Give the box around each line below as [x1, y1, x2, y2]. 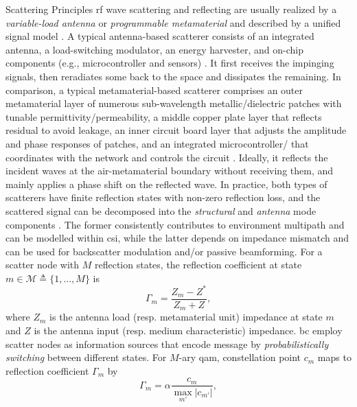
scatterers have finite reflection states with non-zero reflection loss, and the [5, 190, 321, 205]
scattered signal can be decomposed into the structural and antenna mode [5, 203, 316, 218]
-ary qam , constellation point [178, 350, 301, 364]
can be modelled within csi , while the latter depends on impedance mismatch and [5, 231, 349, 245]
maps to [317, 350, 352, 364]
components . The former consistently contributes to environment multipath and [5, 217, 345, 231]
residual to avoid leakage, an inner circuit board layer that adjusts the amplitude [5, 123, 347, 137]
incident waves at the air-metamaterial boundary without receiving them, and [5, 163, 334, 178]
